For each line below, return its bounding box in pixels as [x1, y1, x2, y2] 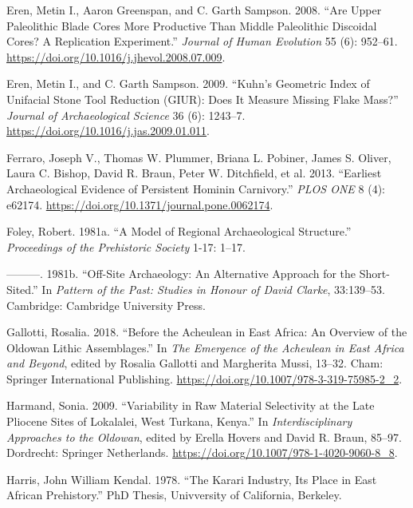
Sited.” [6, 280, 38, 297]
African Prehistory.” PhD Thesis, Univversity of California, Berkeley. [6, 486, 342, 503]
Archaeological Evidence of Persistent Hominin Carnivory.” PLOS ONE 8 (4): [6, 180, 385, 196]
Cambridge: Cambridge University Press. [6, 296, 206, 313]
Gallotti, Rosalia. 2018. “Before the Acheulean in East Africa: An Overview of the [6, 323, 407, 340]
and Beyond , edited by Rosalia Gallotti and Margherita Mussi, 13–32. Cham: [6, 355, 383, 371]
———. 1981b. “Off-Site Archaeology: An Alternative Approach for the [6, 265, 356, 282]
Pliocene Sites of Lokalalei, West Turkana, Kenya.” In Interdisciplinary [6, 413, 352, 430]
